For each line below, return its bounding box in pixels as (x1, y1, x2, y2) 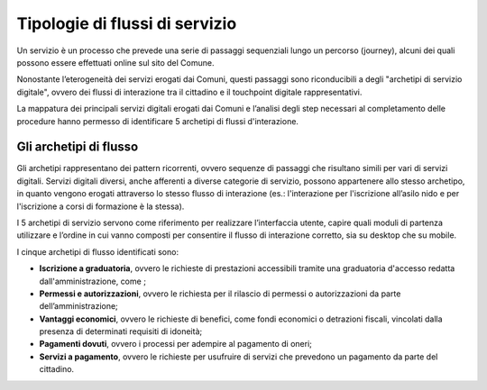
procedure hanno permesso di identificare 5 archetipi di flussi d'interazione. (16, 115, 299, 126)
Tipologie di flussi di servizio (16, 14, 237, 33)
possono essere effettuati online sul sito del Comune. (16, 57, 215, 68)
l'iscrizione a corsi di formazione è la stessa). (16, 201, 185, 212)
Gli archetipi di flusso (16, 140, 139, 155)
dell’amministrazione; (39, 301, 119, 312)
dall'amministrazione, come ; (39, 276, 146, 286)
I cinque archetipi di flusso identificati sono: (16, 246, 179, 257)
